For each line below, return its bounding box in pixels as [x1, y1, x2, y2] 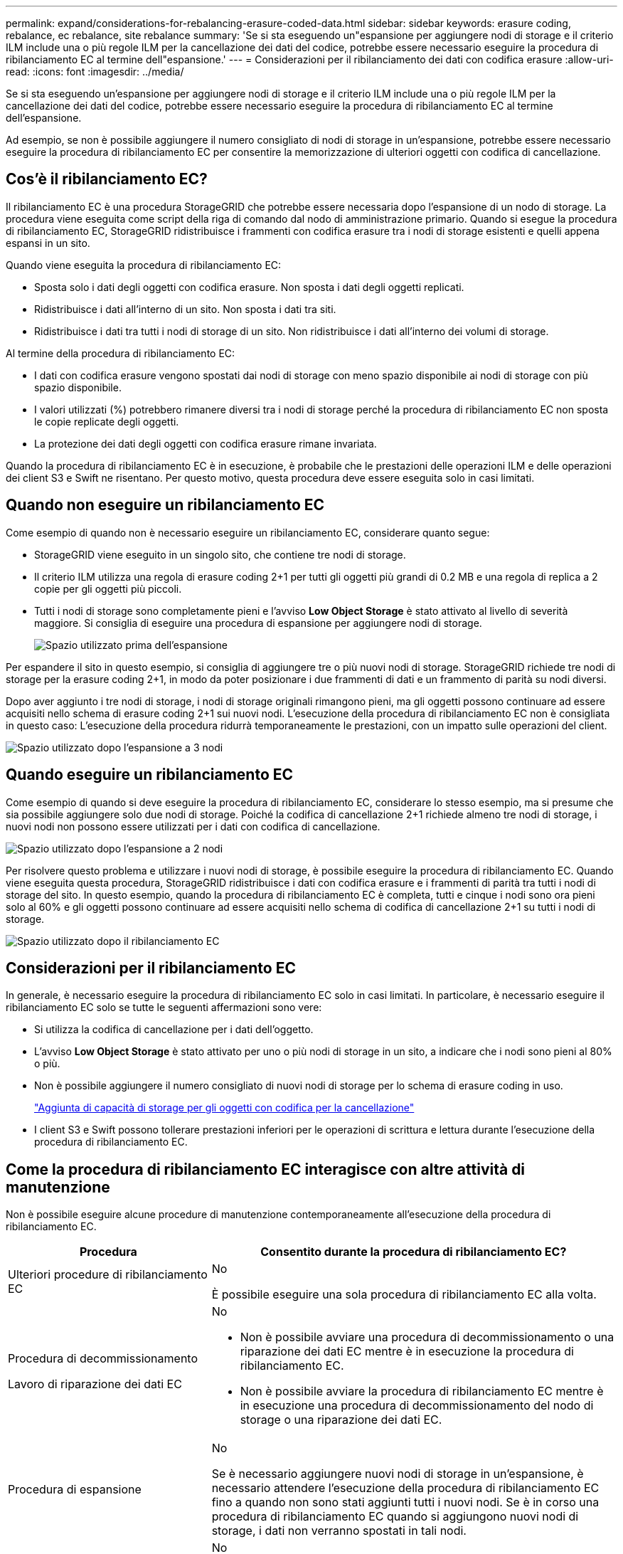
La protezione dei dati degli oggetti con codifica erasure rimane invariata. [34, 437, 377, 450]
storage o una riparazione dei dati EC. [240, 1412, 442, 1427]
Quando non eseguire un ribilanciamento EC [6, 496, 325, 514]
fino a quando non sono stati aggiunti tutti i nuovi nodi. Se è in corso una [211, 1495, 600, 1510]
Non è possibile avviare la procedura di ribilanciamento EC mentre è [240, 1384, 604, 1399]
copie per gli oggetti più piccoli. [34, 582, 182, 595]
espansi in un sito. [6, 236, 90, 249]
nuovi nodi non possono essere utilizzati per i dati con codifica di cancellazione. [6, 820, 380, 832]
